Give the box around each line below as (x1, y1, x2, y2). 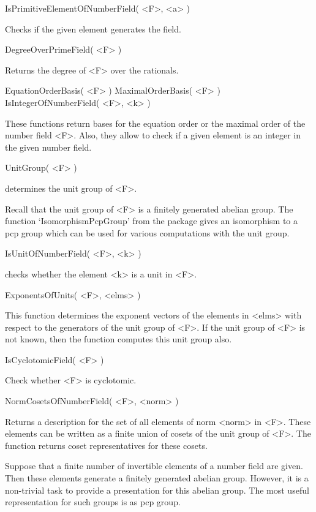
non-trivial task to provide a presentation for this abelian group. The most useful (5, 483, 309, 496)
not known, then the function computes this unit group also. (5, 333, 232, 345)
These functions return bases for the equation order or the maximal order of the (5, 116, 306, 129)
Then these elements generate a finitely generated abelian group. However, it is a (5, 472, 309, 484)
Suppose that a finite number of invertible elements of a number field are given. (5, 459, 303, 472)
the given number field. (5, 140, 92, 153)
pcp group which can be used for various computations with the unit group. (5, 226, 290, 239)
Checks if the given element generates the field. (5, 22, 181, 35)
